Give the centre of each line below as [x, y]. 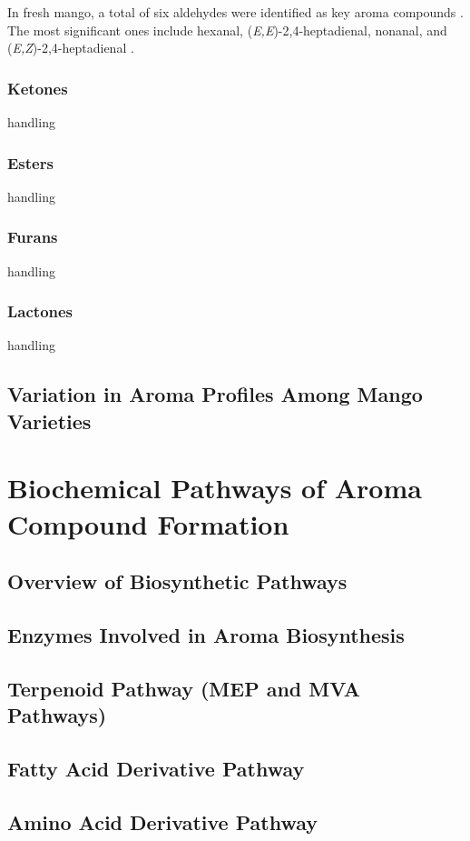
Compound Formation [148, 523]
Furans [33, 237]
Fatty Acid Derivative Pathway [156, 768]
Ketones [38, 88]
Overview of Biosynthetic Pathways [177, 581]
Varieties [49, 420]
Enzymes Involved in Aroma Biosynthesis [206, 634]
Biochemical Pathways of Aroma [215, 488]
